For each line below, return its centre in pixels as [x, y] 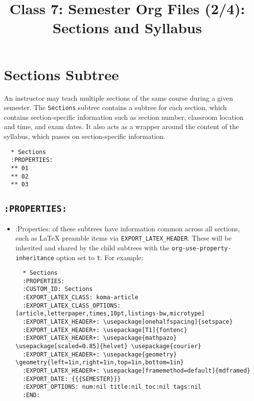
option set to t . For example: [100, 257]
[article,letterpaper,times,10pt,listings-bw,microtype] [110, 314]
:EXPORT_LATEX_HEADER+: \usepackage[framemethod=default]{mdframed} [137, 371]
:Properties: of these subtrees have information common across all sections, [128, 228]
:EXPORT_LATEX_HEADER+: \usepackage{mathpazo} [100, 338]
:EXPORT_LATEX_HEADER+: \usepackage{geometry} [100, 354]
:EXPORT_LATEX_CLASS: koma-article [81, 298]
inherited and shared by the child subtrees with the [92, 247]
